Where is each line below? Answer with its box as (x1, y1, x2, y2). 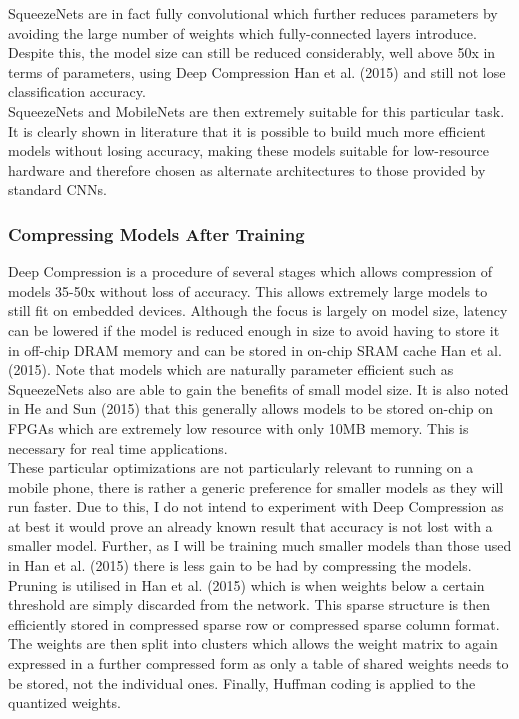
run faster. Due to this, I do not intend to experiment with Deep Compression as (8, 496, 504, 517)
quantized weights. (8, 692, 121, 713)
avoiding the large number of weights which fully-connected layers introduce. (8, 22, 477, 43)
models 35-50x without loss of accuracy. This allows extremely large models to (8, 280, 488, 301)
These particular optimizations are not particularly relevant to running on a (8, 457, 474, 478)
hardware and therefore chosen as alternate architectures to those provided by (8, 159, 486, 180)
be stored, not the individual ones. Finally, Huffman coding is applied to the (8, 672, 476, 693)
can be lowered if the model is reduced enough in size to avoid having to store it (8, 319, 500, 340)
